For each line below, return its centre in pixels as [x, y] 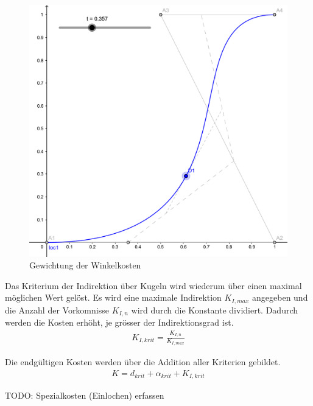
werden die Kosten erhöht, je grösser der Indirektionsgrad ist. [119, 322]
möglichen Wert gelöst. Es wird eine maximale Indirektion [113, 297]
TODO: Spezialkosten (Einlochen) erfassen [85, 395]
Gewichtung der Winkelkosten [85, 265]
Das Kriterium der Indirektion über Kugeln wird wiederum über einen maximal [153, 285]
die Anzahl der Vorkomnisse [57, 310]
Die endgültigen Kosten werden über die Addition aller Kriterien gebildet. [143, 361]
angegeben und [280, 297]
